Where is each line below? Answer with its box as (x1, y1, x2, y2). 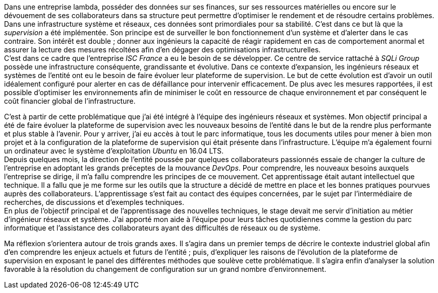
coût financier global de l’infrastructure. (4, 97, 136, 105)
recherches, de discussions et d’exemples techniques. (4, 198, 184, 206)
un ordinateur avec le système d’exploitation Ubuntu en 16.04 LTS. (4, 146, 224, 155)
